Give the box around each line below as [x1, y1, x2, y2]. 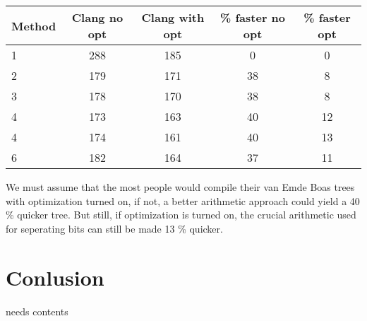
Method [11, 17, 56, 34]
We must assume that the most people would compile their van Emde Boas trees [6, 180, 355, 194]
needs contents [6, 303, 68, 318]
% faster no [220, 9, 286, 25]
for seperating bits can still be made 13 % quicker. [6, 221, 223, 235]
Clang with [141, 9, 205, 25]
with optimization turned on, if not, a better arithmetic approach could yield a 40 [6, 193, 360, 208]
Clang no [71, 9, 124, 25]
